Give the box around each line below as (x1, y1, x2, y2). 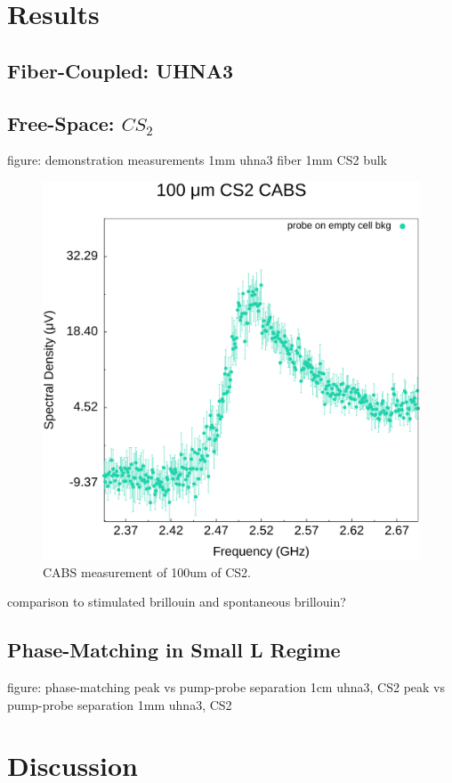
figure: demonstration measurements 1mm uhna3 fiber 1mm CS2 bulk (7, 151, 387, 169)
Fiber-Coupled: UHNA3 (7, 56, 234, 84)
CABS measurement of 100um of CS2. (43, 562, 252, 581)
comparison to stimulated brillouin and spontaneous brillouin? (7, 592, 346, 611)
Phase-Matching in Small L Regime (7, 636, 341, 664)
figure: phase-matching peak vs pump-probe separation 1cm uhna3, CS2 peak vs (7, 677, 445, 696)
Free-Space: (7, 109, 115, 136)
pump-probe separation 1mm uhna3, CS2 (7, 695, 232, 714)
